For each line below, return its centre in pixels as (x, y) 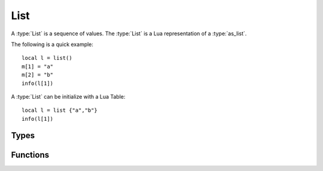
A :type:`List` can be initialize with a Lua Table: (68, 96)
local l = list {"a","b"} (60, 110)
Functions (30, 155)
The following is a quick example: (52, 44)
